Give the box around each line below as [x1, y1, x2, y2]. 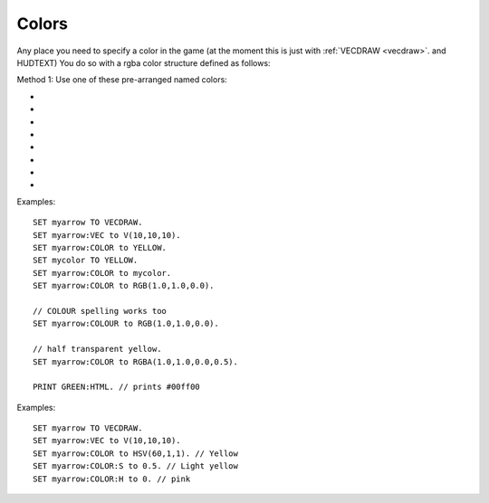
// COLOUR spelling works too [33, 306, 168, 316]
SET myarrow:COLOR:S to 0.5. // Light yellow [33, 461, 239, 471]
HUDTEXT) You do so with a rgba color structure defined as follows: [16, 57, 271, 68]
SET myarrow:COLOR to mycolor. [33, 268, 172, 278]
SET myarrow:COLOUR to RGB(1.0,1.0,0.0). [33, 318, 219, 329]
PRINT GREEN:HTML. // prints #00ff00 [33, 382, 201, 393]
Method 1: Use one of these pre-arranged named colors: [16, 74, 228, 85]
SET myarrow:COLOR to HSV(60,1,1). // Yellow [33, 448, 239, 459]
